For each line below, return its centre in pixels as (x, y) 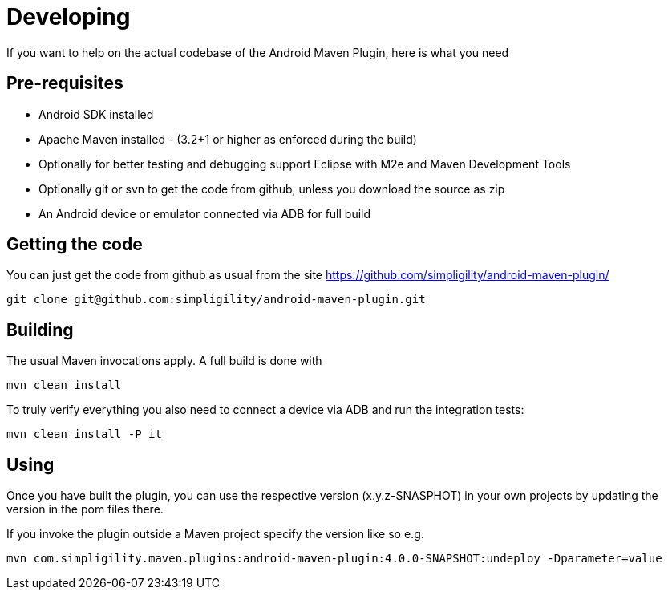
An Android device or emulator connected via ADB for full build (205, 213)
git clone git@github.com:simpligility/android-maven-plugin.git (216, 300)
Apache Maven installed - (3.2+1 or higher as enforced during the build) (228, 139)
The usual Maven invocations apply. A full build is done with (164, 361)
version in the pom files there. (85, 509)
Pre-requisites (65, 83)
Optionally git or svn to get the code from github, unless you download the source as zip (272, 189)
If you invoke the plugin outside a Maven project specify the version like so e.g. (215, 534)
